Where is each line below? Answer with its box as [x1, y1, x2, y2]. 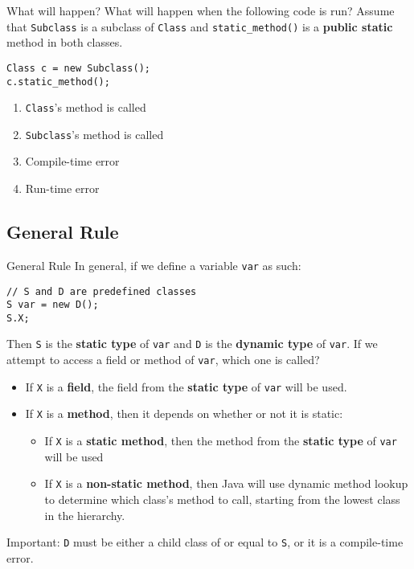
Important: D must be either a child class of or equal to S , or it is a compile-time [6, 534, 404, 551]
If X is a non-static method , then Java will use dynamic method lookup [44, 475, 408, 492]
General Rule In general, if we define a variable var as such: [6, 256, 301, 273]
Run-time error [25, 180, 100, 197]
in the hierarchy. [44, 506, 125, 523]
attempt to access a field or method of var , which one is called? [6, 351, 320, 368]
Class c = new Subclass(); [6, 62, 150, 74]
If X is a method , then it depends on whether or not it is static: [25, 405, 343, 422]
